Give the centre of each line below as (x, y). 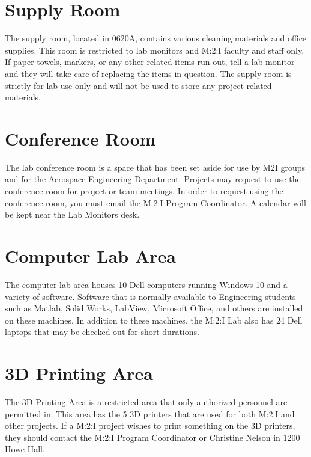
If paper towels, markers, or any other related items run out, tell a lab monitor (150, 62)
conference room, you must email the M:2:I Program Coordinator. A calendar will (155, 202)
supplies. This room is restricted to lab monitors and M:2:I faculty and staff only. (155, 50)
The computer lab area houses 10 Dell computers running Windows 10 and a (146, 284)
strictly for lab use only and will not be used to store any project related (138, 85)
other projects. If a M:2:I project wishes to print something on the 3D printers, (150, 425)
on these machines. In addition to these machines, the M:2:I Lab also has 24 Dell (154, 320)
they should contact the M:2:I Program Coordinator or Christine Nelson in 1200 (152, 437)
